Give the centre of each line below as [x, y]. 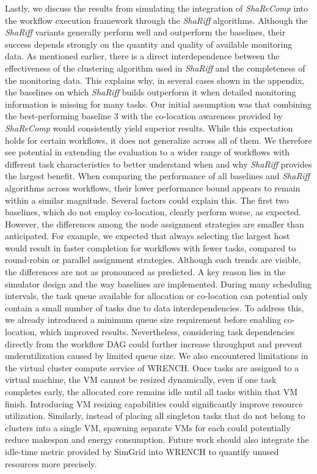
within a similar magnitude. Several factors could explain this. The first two [147, 200]
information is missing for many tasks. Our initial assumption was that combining [158, 104]
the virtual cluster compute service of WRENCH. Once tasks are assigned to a [152, 367]
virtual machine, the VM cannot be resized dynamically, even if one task [141, 380]
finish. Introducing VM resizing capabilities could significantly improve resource [154, 403]
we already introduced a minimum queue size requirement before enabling [143, 320]
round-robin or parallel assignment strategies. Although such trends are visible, [153, 260]
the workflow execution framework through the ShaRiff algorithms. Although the [156, 20]
